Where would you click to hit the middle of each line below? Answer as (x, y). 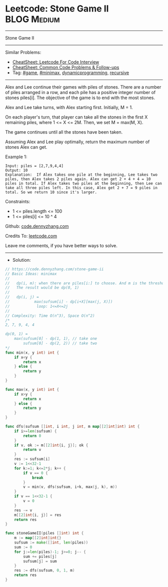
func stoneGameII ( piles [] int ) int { (44, 533)
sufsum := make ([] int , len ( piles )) (51, 543)
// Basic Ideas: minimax (31, 274)
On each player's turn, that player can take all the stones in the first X (76, 117)
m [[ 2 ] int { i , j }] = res (38, 515)
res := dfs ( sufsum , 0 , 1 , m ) (44, 570)
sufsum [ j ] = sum (40, 561)
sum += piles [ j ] (40, 556)
